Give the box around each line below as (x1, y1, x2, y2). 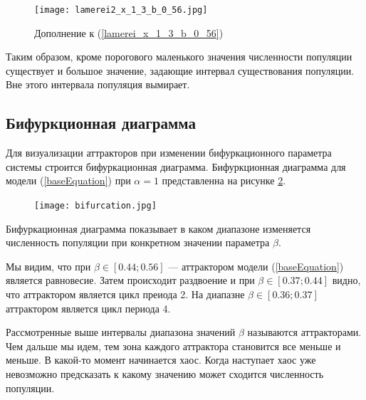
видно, (332, 273, 361, 288)
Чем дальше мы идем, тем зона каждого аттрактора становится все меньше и (6, 338, 341, 353)
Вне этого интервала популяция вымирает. (6, 77, 190, 92)
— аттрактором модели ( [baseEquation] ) (168, 258, 344, 273)
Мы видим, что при (6, 258, 91, 273)
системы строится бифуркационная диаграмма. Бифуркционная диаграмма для (6, 159, 346, 174)
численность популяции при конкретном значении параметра (6, 235, 270, 250)
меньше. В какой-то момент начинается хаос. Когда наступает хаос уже (6, 352, 316, 367)
